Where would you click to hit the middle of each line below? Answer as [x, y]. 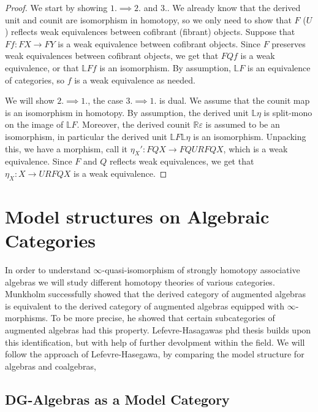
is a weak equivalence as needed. [135, 80]
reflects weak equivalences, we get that [182, 161]
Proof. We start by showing [56, 7]
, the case [105, 100]
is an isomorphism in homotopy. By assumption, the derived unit [127, 112]
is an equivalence [279, 67]
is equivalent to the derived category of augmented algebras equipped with [145, 305]
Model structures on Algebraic [137, 216]
